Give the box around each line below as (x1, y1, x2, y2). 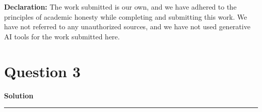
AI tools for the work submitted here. (4, 31, 120, 41)
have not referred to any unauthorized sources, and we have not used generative (4, 21, 250, 32)
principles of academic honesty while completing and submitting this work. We (4, 11, 247, 22)
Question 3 (4, 61, 81, 81)
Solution (4, 90, 34, 100)
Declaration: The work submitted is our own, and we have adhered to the (4, 2, 237, 12)
